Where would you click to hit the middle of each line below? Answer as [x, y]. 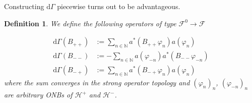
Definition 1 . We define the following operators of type [90, 23]
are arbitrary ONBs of [38, 95]
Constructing [24, 6]
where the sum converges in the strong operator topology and [97, 82]
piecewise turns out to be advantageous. [119, 6]
